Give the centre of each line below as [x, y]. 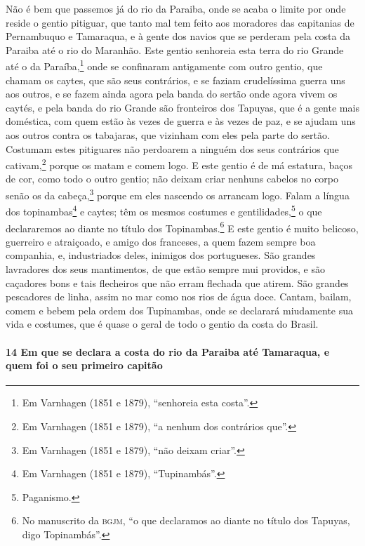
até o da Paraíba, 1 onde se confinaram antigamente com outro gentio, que [164, 65]
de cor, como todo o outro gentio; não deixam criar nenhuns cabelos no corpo [172, 179]
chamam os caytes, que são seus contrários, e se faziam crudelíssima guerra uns [175, 80]
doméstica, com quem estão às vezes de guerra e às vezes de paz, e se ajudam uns [181, 121]
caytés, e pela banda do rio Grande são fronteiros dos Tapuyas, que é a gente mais [182, 107]
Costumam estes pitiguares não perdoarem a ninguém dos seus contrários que [172, 148]
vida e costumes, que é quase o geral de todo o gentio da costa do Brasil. [162, 324]
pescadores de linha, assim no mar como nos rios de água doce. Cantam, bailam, [179, 297]
